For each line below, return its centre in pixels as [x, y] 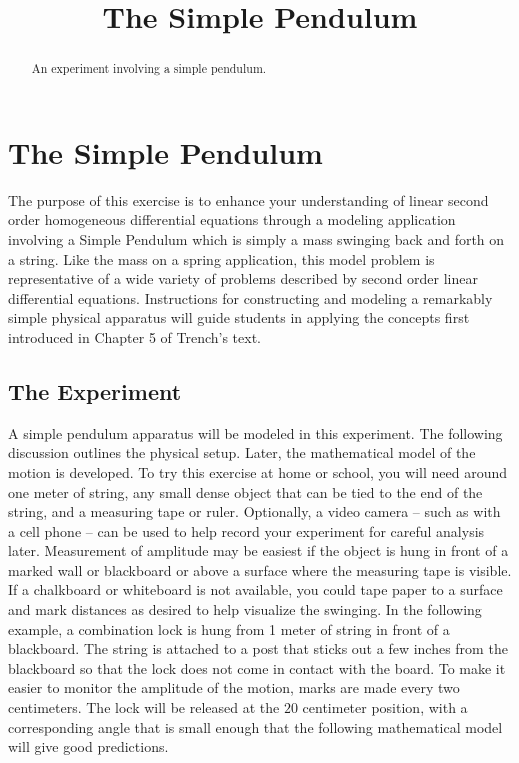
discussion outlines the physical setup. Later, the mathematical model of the [242, 452]
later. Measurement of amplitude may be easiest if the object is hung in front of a [258, 550]
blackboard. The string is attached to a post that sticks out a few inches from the [258, 648]
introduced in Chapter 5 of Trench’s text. [134, 336]
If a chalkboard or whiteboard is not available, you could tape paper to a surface [255, 589]
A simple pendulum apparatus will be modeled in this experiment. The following [255, 432]
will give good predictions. [88, 746]
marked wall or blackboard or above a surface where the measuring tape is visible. [260, 569]
